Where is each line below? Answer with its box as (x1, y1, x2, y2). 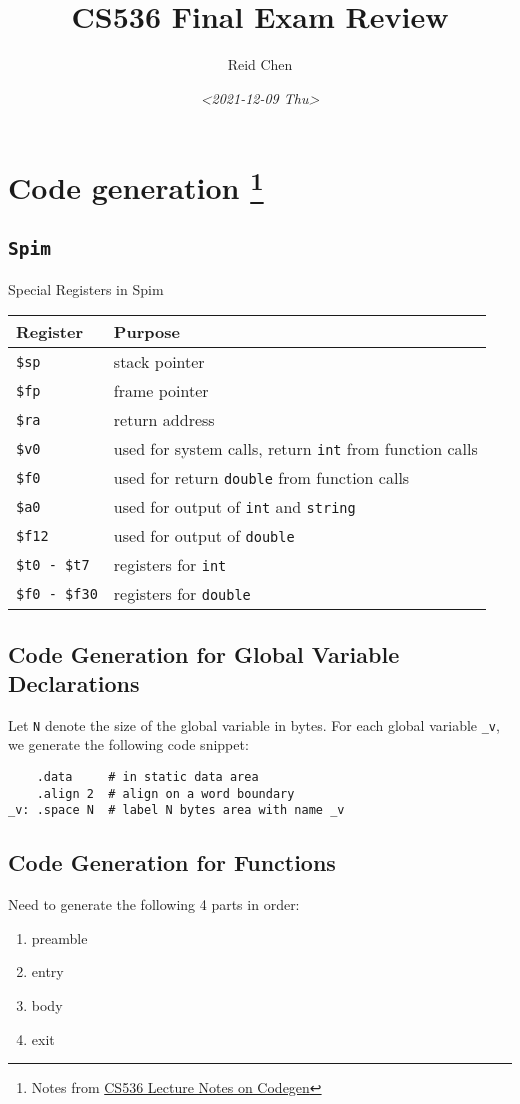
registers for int (113, 553, 227, 577)
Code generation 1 (8, 163, 264, 208)
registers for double (113, 582, 251, 606)
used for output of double (113, 524, 295, 548)
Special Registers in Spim (8, 278, 164, 299)
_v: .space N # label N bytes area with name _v (8, 803, 345, 818)
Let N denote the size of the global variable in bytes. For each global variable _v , (8, 714, 500, 735)
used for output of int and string (113, 495, 356, 519)
